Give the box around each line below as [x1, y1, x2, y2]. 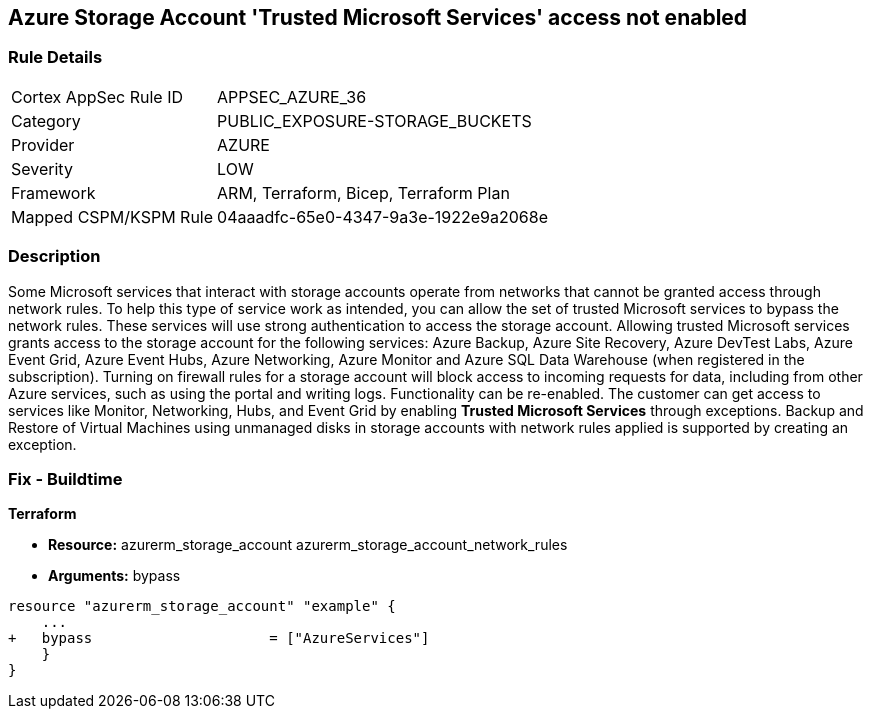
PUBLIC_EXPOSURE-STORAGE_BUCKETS [217, 110, 532, 131]
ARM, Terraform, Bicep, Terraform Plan [217, 182, 510, 203]
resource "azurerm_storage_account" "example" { [8, 598, 396, 615]
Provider [11, 134, 75, 155]
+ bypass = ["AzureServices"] [8, 630, 430, 647]
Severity [11, 158, 73, 179]
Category [11, 110, 81, 131]
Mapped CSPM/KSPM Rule [11, 206, 214, 227]
